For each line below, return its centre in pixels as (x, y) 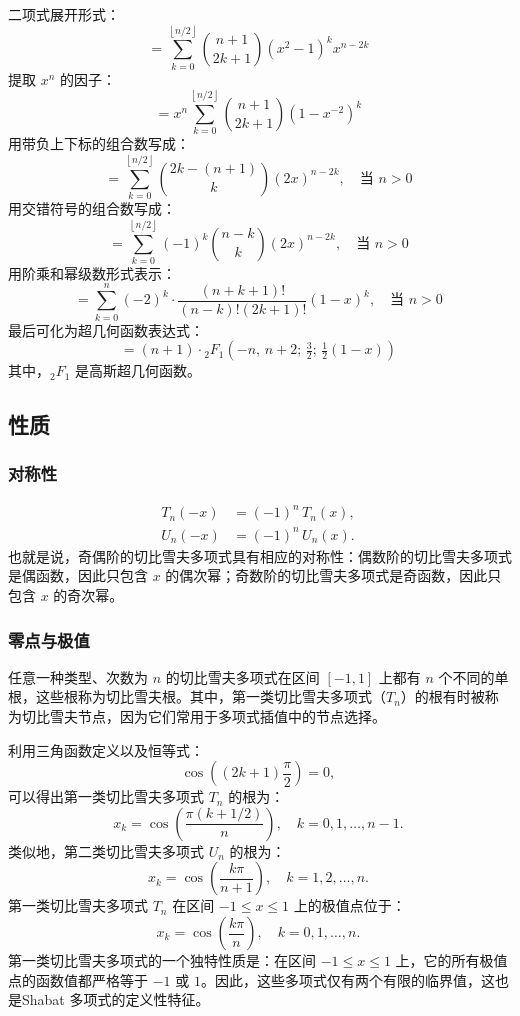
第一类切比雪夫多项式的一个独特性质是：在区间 (162, 960)
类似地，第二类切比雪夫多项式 (106, 850)
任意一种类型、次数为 (78, 676)
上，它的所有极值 (451, 960)
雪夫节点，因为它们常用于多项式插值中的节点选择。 (217, 716)
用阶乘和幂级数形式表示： (92, 272)
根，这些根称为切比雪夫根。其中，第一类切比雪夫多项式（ (197, 696)
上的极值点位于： (349, 905)
